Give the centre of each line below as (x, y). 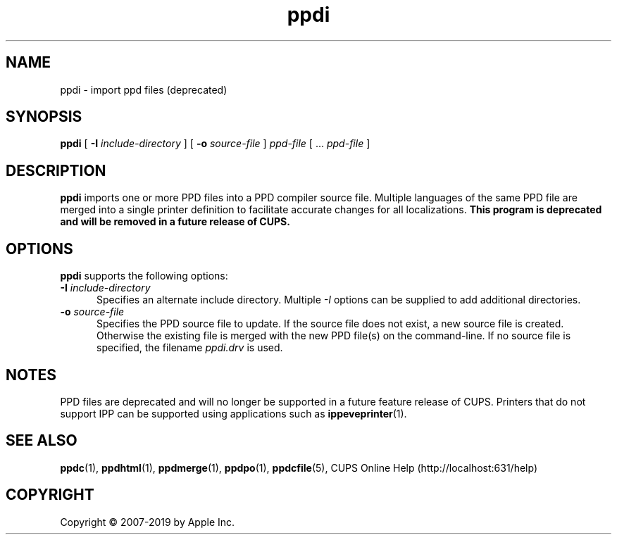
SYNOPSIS (44, 117)
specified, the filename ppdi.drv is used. (190, 348)
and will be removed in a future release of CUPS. (175, 222)
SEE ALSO (42, 441)
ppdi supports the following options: (144, 276)
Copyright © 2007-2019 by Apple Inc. (148, 522)
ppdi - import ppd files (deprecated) (144, 89)
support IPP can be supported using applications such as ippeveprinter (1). (233, 413)
